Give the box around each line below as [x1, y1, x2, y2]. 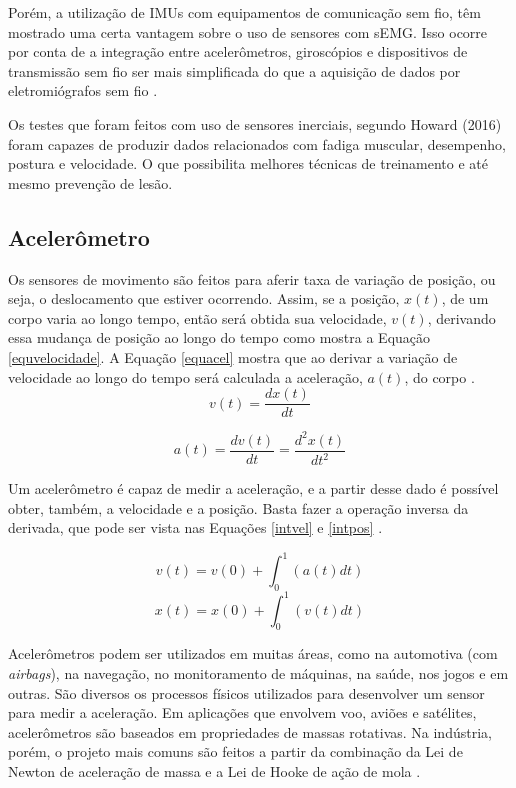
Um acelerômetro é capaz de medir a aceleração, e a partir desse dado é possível [8, 478, 499, 499]
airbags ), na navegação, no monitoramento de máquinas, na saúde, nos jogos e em [8, 663, 509, 684]
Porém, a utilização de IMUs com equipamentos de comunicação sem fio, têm [8, 2, 481, 22]
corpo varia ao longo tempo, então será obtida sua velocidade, [8, 307, 387, 328]
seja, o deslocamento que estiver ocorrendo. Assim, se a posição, [8, 288, 400, 309]
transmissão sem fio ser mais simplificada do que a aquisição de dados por [8, 60, 461, 81]
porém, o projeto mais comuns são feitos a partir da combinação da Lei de [8, 741, 463, 762]
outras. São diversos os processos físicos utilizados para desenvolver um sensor [8, 682, 485, 703]
